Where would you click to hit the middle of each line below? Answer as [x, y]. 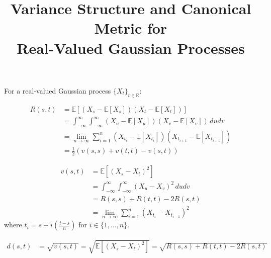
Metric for [131, 28]
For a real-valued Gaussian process [58, 90]
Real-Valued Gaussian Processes [131, 48]
